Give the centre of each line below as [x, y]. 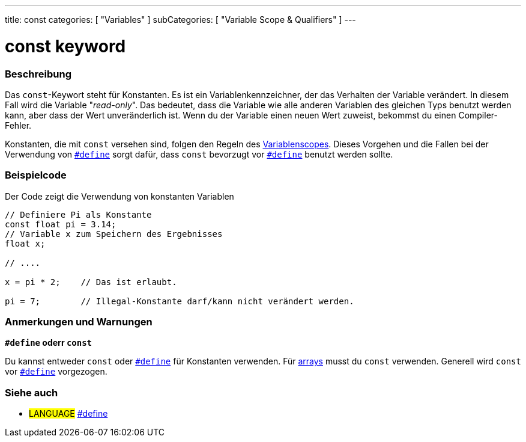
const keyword [65, 46]
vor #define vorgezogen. [56, 372]
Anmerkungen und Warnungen [79, 322]
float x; [25, 243]
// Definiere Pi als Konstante [78, 214]
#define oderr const [49, 343]
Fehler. [18, 125]
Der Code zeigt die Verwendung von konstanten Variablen [119, 196]
